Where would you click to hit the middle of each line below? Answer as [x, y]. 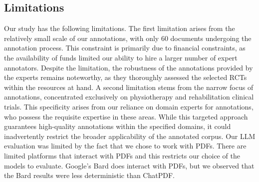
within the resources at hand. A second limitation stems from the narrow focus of [129, 87]
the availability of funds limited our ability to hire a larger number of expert [121, 57]
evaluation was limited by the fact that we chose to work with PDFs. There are [125, 146]
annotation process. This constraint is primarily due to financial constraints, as [125, 48]
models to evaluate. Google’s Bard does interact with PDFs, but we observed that [129, 165]
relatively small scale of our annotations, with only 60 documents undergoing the [128, 38]
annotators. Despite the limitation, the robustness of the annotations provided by [129, 67]
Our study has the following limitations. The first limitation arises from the [120, 28]
